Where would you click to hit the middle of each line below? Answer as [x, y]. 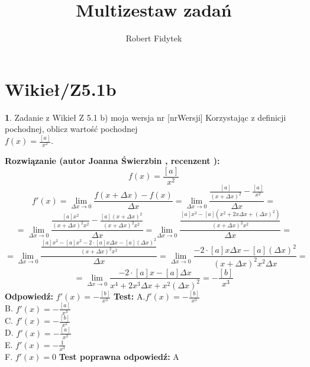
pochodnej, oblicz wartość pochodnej [71, 129]
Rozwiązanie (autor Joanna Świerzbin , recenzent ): [112, 161]
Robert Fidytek [154, 38]
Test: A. [129, 296]
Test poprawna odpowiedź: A [119, 356]
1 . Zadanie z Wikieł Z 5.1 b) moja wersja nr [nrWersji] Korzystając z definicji [146, 117]
